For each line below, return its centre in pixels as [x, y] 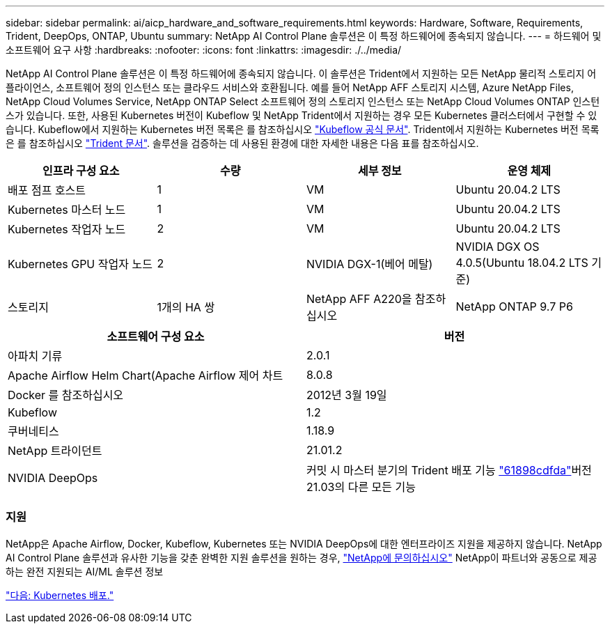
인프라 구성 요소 [81, 171]
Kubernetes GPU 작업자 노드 [80, 264]
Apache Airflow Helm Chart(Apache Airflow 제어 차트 [146, 375]
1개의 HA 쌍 [186, 307]
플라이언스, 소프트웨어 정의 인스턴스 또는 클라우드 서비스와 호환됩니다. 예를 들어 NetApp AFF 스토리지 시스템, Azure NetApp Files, [290, 87]
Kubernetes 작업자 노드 [67, 229]
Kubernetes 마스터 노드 [67, 210]
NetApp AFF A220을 [359, 299]
